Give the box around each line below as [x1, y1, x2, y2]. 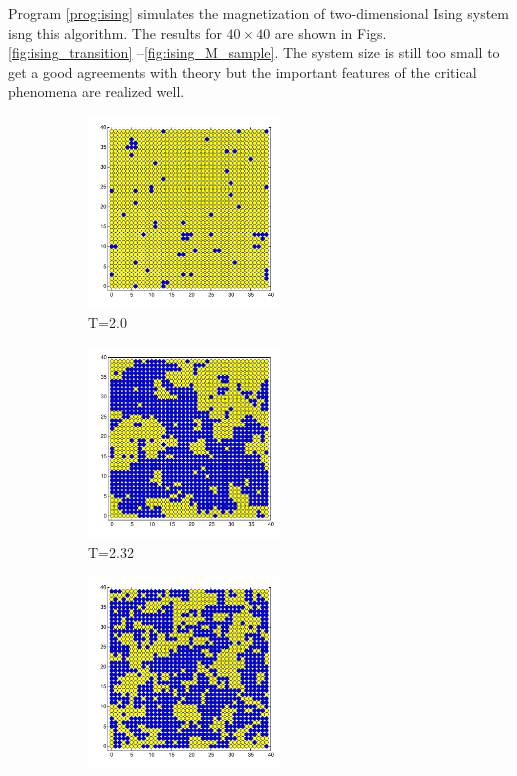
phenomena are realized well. [8, 81, 185, 102]
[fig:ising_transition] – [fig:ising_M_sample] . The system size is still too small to [8, 42, 500, 63]
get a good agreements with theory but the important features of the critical [8, 61, 477, 82]
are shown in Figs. [274, 22, 387, 43]
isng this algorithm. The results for [8, 22, 222, 43]
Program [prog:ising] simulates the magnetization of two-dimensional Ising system [8, 3, 509, 23]
